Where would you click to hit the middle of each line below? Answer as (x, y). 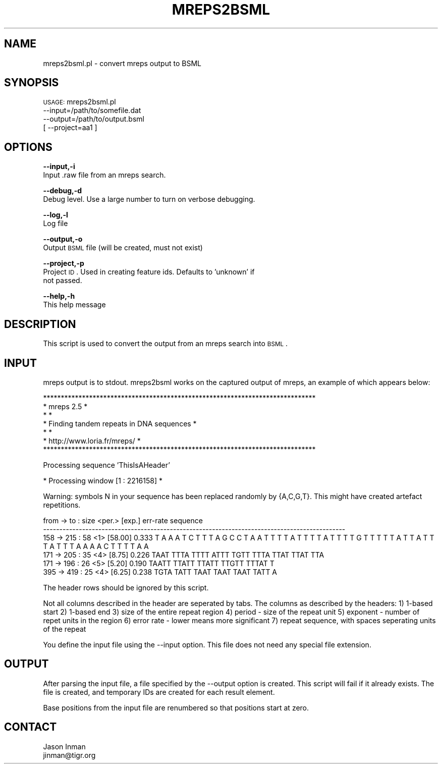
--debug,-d (63, 191)
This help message (74, 305)
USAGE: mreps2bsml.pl (79, 102)
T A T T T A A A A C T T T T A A (96, 546)
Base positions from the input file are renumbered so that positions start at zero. (176, 707)
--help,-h (59, 296)
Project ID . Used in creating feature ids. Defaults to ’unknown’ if (149, 272)
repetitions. (62, 505)
